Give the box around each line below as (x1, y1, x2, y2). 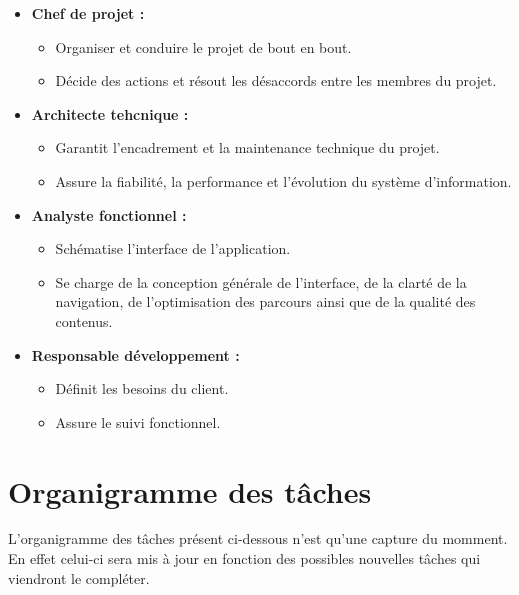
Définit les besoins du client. (55, 378, 229, 399)
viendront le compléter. (8, 567, 150, 588)
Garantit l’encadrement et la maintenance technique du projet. (55, 137, 440, 158)
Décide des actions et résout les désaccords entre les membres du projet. (55, 70, 497, 91)
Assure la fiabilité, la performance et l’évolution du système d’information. (55, 170, 512, 191)
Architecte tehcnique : (31, 103, 189, 124)
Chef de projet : (31, 3, 145, 23)
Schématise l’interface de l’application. (55, 238, 291, 259)
